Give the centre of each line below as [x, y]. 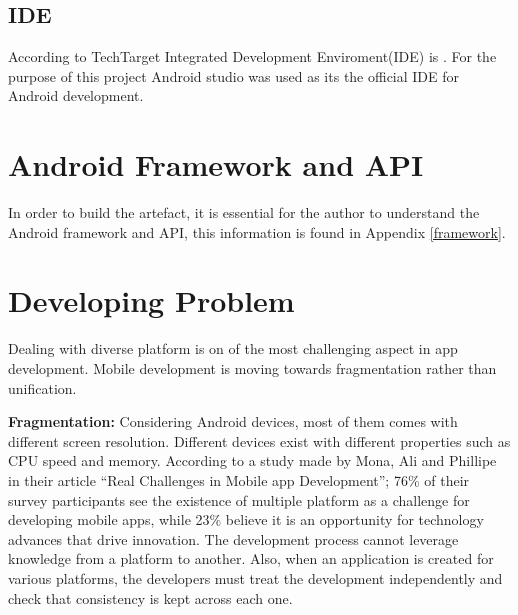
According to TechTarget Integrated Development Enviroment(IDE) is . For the [252, 56]
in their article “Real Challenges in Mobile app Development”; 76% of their [239, 479]
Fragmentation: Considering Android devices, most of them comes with [233, 421]
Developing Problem [151, 300]
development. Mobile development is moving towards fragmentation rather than [252, 368]
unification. [42, 387]
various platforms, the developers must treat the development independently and [255, 577]
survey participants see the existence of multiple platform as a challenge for [239, 499]
